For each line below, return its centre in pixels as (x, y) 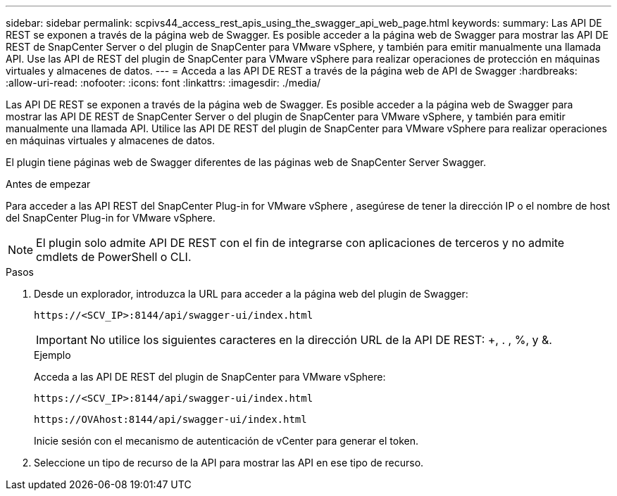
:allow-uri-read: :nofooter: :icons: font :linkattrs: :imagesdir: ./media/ (163, 83)
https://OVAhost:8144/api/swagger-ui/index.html (170, 419)
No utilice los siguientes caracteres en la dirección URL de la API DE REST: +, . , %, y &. (321, 340)
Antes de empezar (48, 184)
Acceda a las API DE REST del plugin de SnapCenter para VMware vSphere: (210, 377)
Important (62, 340)
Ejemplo (52, 355)
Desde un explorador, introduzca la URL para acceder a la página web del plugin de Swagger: (251, 294)
